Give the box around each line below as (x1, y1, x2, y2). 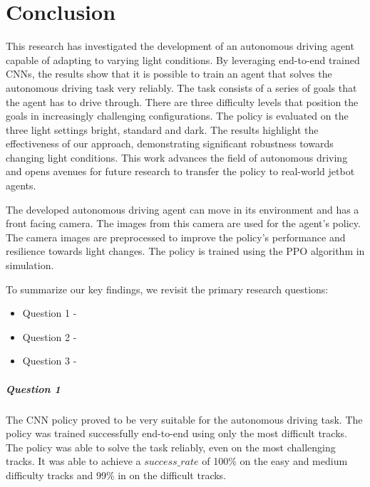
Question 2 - (22, 329, 77, 344)
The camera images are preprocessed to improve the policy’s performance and (6, 229, 346, 244)
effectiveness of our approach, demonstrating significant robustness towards (6, 136, 334, 151)
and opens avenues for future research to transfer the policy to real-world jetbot (6, 164, 355, 179)
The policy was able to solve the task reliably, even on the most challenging (6, 439, 336, 454)
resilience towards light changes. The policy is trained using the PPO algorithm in (6, 243, 365, 258)
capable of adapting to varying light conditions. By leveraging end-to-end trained (6, 52, 360, 67)
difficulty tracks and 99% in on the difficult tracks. (6, 467, 227, 482)
